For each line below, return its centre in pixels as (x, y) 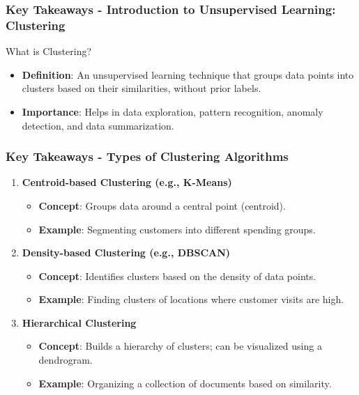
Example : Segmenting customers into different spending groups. (177, 229)
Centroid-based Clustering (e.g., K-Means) (127, 182)
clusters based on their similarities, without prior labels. (142, 88)
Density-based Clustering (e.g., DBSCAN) (126, 253)
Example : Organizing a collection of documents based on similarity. (185, 383)
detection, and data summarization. (98, 125)
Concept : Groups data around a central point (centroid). (162, 205)
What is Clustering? (49, 51)
